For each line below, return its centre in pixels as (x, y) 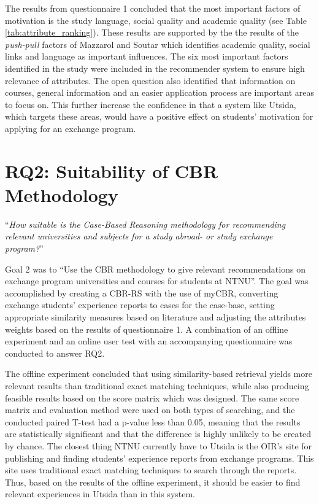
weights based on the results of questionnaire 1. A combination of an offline (147, 329)
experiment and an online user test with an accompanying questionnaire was (149, 341)
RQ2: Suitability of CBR (112, 170)
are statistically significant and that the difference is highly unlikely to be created (158, 434)
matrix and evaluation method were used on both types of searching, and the (150, 410)
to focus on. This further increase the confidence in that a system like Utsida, (151, 104)
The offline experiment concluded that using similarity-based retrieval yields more (159, 374)
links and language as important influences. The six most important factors (147, 56)
